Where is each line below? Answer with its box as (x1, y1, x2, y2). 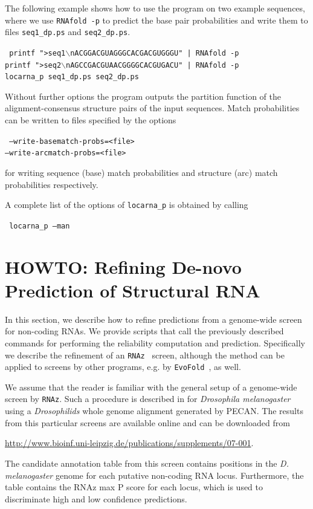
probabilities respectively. (5, 178, 98, 190)
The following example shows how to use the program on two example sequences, (5, 2, 305, 14)
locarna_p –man (9, 221, 70, 230)
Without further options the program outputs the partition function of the (5, 89, 282, 102)
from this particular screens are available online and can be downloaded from (5, 416, 290, 429)
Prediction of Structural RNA (5, 277, 260, 302)
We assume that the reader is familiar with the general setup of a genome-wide (5, 380, 297, 393)
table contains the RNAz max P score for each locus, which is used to (5, 481, 263, 493)
